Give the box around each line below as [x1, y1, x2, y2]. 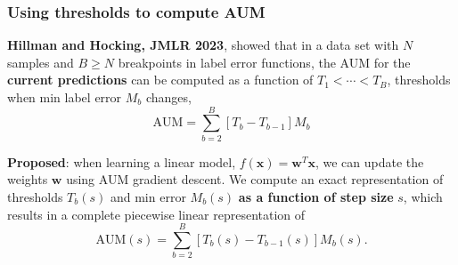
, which [403, 187, 443, 205]
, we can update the [315, 152, 424, 171]
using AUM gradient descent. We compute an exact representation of [66, 170, 444, 189]
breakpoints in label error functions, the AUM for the [118, 52, 411, 71]
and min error [110, 187, 186, 205]
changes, [145, 88, 192, 106]
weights [7, 170, 48, 189]
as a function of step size [238, 187, 394, 205]
